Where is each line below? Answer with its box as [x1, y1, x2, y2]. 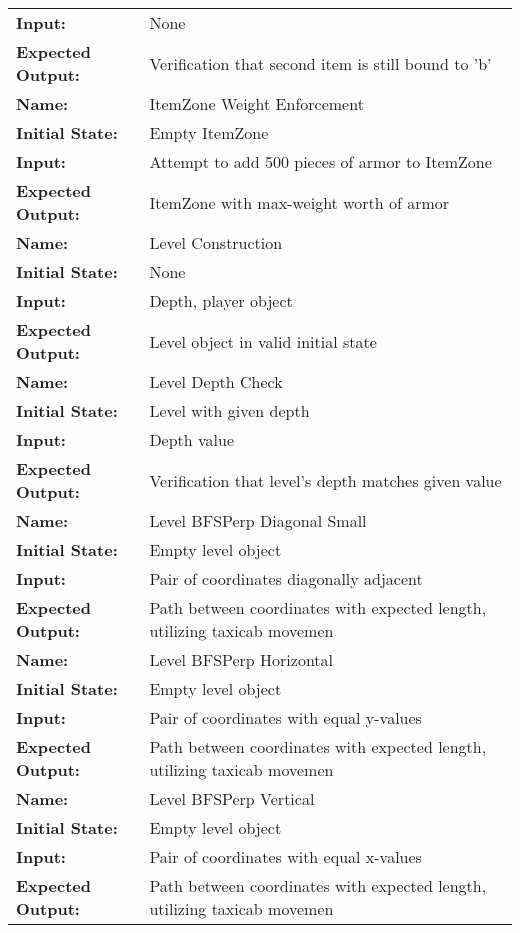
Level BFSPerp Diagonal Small [149, 509, 367, 532]
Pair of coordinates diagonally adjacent [149, 567, 423, 590]
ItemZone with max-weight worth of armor [149, 190, 450, 214]
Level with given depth [149, 399, 310, 422]
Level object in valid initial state [149, 329, 377, 353]
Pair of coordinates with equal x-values [149, 845, 422, 868]
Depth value [149, 428, 235, 451]
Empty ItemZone [149, 121, 269, 144]
